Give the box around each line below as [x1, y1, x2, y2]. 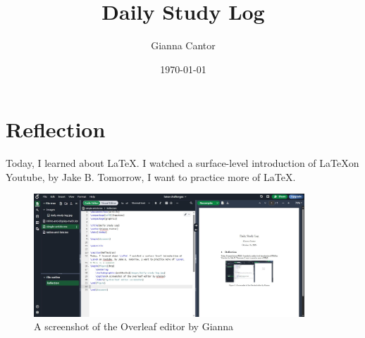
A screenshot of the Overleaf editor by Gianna [34, 319, 234, 334]
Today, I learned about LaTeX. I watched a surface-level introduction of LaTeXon [6, 156, 359, 170]
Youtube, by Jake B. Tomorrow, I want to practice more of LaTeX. [6, 169, 296, 184]
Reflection [6, 115, 106, 144]
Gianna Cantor [151, 38, 216, 53]
